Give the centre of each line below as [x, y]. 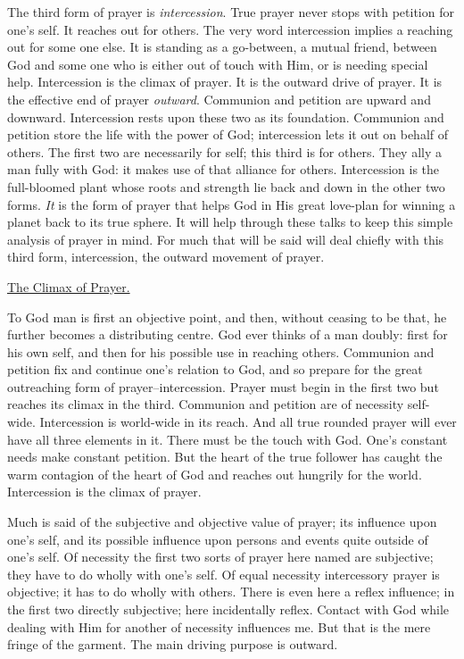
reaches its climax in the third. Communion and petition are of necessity [206, 404]
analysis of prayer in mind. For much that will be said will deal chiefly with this [226, 239]
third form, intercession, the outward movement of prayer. [166, 257]
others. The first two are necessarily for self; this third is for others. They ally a [225, 151]
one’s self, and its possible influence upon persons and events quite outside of [218, 539]
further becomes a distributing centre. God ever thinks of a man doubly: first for [228, 334]
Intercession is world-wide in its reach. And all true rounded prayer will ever [248, 422]
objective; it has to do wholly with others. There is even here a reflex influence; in [231, 592]
